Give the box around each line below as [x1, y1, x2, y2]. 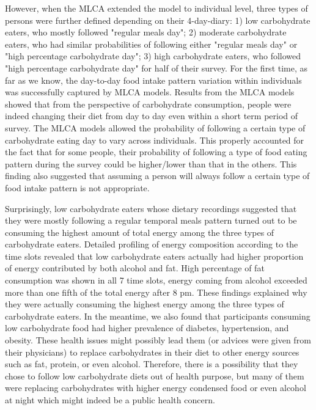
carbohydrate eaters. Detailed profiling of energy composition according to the [5, 238, 298, 251]
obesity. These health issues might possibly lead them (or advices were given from [5, 334, 311, 346]
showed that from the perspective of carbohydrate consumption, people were [5, 97, 292, 110]
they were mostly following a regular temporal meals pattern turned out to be [5, 214, 297, 227]
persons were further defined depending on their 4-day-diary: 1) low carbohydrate [5, 13, 310, 26]
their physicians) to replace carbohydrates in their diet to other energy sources [5, 345, 299, 358]
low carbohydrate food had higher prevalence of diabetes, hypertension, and [5, 321, 289, 334]
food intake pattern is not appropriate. [5, 181, 150, 194]
